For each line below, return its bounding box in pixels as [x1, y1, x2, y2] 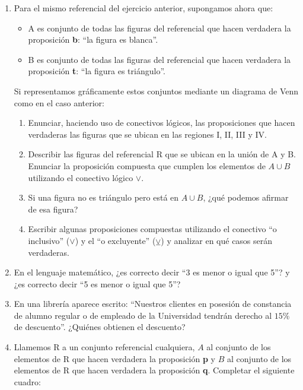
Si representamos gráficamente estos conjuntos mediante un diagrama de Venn [14, 84, 299, 97]
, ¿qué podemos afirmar [203, 191, 289, 204]
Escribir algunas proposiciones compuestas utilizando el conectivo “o [28, 223, 277, 235]
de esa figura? [28, 202, 78, 215]
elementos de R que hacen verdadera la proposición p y [14, 352, 215, 364]
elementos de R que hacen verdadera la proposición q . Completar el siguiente [14, 364, 295, 376]
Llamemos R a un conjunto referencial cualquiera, [14, 341, 195, 353]
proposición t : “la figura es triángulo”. [28, 65, 165, 77]
